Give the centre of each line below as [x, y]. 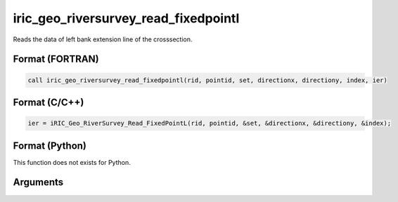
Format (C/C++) [49, 102]
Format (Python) [50, 146]
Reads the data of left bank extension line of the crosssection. [103, 39]
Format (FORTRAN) [56, 59]
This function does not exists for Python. [72, 162]
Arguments [38, 182]
